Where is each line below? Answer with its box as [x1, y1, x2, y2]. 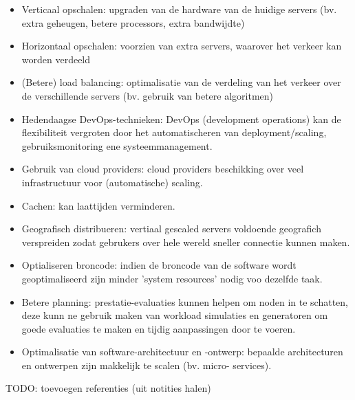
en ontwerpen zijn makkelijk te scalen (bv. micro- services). [21, 357, 272, 372]
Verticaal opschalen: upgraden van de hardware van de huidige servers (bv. [21, 2, 337, 16]
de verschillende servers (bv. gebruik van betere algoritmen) [21, 88, 274, 102]
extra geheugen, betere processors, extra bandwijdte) [21, 15, 245, 30]
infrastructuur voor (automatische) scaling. [21, 175, 203, 189]
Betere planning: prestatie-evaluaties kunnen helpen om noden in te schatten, [21, 294, 348, 309]
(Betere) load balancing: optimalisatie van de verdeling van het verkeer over [21, 75, 341, 89]
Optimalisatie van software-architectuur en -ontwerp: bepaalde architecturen [21, 344, 343, 359]
